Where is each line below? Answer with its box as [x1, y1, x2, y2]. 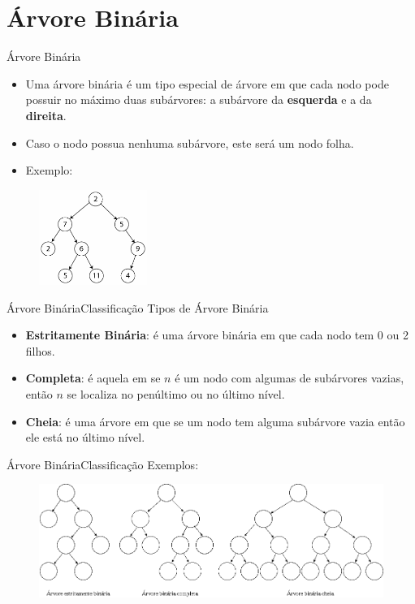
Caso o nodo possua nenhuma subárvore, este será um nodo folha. [25, 134, 354, 151]
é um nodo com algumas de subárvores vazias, [175, 369, 404, 386]
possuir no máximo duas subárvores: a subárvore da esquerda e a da [25, 91, 372, 108]
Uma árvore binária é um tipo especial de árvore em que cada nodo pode [25, 75, 389, 92]
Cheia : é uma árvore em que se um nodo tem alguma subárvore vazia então [25, 412, 405, 429]
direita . [25, 106, 67, 123]
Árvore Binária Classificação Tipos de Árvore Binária [6, 299, 269, 316]
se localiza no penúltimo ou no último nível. [67, 386, 285, 403]
